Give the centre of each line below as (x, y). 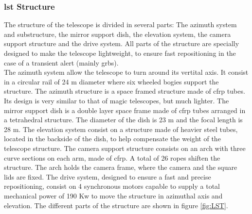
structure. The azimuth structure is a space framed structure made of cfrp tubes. (125, 91)
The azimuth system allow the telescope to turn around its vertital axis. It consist (126, 72)
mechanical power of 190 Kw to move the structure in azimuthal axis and (113, 195)
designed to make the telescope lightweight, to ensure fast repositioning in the (120, 53)
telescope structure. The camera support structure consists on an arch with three (125, 148)
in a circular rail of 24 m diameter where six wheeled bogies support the (111, 81)
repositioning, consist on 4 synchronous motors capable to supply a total (112, 186)
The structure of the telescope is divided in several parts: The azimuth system (120, 25)
